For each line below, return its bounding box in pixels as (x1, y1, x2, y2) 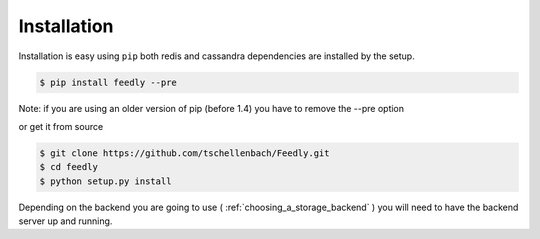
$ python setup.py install (39, 175, 172, 187)
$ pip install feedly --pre (39, 76, 177, 88)
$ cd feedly (39, 161, 99, 173)
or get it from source (18, 120, 104, 132)
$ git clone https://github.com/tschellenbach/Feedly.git (39, 147, 330, 159)
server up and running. (18, 215, 113, 227)
